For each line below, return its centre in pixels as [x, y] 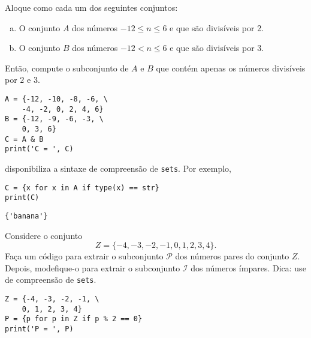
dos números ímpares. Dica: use [248, 267]
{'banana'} [26, 216]
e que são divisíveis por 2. [217, 27]
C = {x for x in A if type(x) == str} [82, 188]
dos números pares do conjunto [232, 256]
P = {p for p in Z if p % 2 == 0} [74, 319]
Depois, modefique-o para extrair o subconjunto [93, 267]
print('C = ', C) [39, 149]
